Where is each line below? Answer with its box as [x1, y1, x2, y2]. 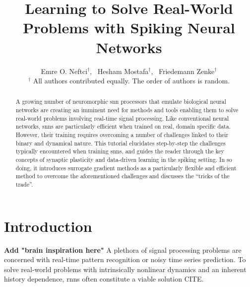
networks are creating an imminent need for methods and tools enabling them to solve [15, 106, 239, 114]
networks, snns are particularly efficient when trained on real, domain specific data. [15, 122, 231, 131]
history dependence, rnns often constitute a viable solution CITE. [4, 274, 204, 284]
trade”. [15, 180, 33, 189]
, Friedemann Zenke [151, 66, 215, 76]
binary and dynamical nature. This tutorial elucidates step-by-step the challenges [15, 139, 226, 147]
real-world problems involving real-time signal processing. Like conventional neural [15, 114, 229, 122]
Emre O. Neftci [41, 66, 88, 76]
